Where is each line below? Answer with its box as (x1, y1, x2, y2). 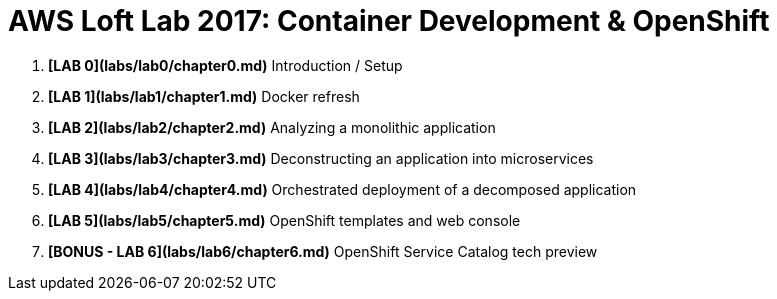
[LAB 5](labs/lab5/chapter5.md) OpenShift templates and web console (48, 211, 521, 229)
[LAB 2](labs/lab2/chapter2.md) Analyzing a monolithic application (48, 118, 496, 136)
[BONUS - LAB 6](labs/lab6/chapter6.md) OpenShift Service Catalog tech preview (48, 242, 598, 260)
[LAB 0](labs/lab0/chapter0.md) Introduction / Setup (48, 56, 403, 74)
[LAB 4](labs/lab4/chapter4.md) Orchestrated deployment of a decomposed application (48, 180, 637, 198)
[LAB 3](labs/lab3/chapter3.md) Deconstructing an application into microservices (48, 149, 594, 167)
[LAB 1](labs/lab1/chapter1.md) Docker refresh (48, 87, 360, 105)
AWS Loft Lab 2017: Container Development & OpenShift (8, 4, 770, 38)
